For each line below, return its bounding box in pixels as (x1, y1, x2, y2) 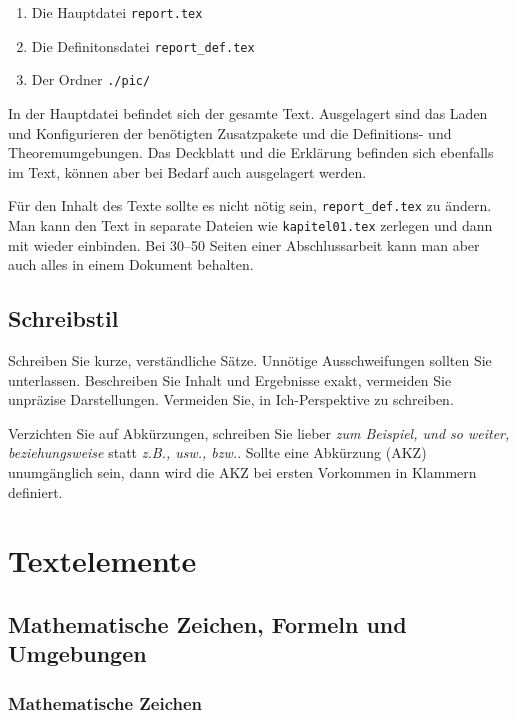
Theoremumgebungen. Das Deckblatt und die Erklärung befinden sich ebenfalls (8, 142, 494, 163)
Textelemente (8, 540, 197, 581)
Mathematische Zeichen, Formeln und (8, 609, 407, 640)
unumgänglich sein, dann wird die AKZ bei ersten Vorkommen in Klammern (8, 462, 477, 483)
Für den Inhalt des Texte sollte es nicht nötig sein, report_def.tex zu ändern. (8, 195, 492, 216)
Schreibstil (8, 303, 119, 334)
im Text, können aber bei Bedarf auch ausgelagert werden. (8, 161, 367, 182)
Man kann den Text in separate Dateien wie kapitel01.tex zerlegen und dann (8, 215, 493, 235)
